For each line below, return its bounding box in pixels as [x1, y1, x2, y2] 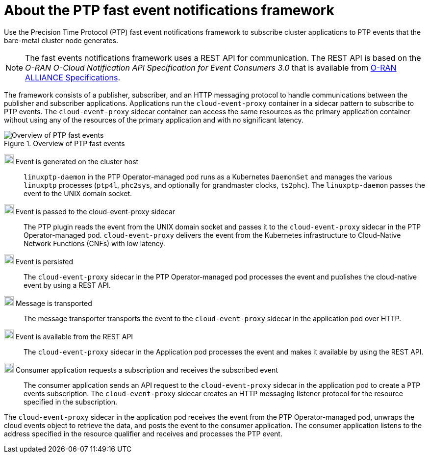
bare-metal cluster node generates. [4, 36, 119, 45]
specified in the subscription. [24, 397, 117, 406]
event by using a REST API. [24, 280, 111, 289]
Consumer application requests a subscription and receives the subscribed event [15, 365, 278, 374]
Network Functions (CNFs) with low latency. [24, 239, 165, 248]
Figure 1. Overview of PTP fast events [4, 139, 125, 148]
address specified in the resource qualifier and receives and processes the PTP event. [4, 429, 282, 438]
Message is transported [15, 299, 92, 307]
